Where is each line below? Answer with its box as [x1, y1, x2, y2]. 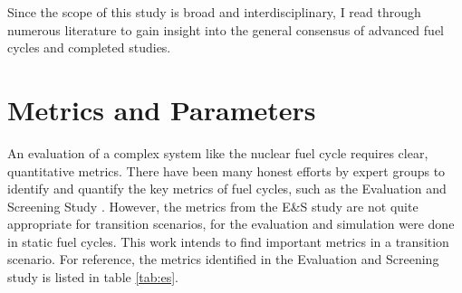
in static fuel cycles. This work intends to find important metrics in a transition [7, 232, 449, 250]
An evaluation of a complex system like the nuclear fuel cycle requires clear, [7, 143, 428, 162]
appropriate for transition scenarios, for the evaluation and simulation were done [7, 214, 455, 233]
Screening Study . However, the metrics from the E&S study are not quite [7, 196, 419, 215]
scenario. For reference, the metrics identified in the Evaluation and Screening [7, 250, 439, 269]
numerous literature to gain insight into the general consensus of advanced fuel [7, 20, 444, 39]
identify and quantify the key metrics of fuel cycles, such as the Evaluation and [7, 179, 447, 198]
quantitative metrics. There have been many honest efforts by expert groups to [7, 161, 446, 180]
